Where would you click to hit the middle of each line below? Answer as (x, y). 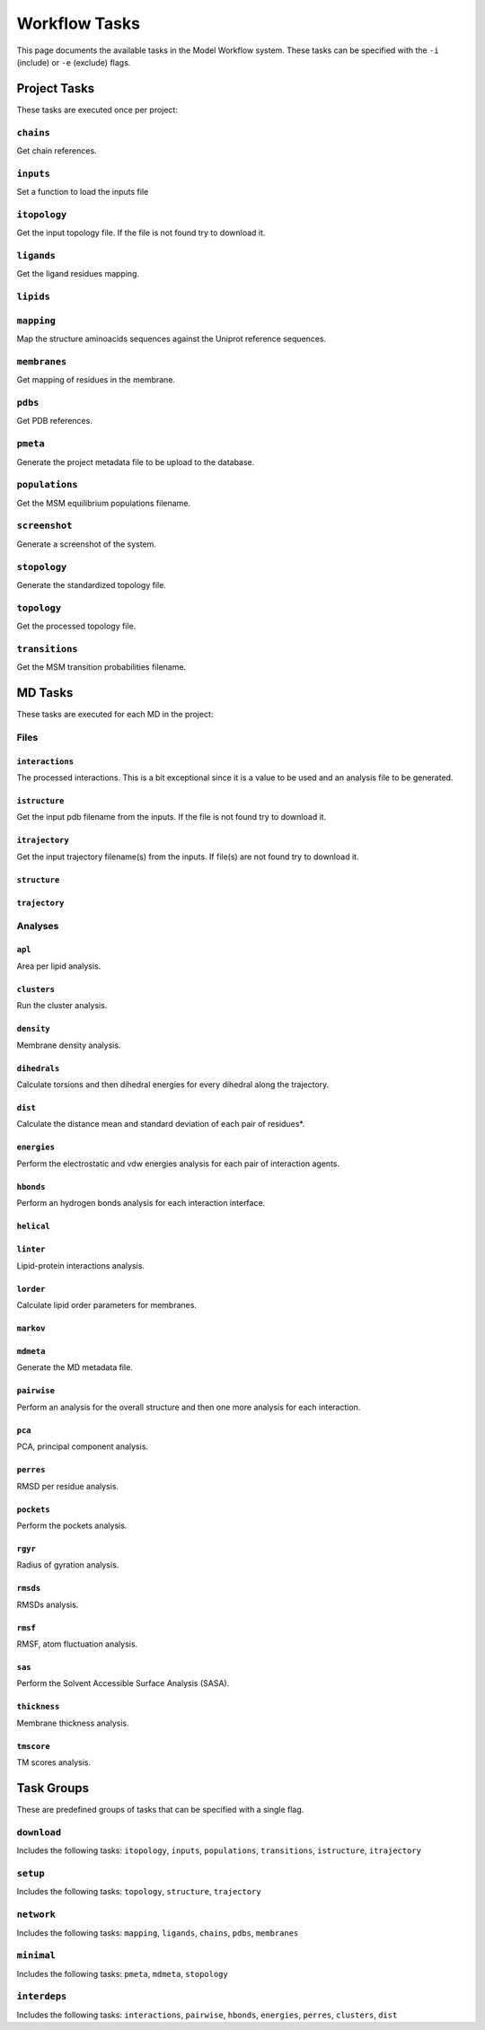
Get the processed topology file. (76, 626)
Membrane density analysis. (69, 1045)
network (36, 1915)
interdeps (42, 1996)
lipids (34, 297)
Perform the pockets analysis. (72, 1525)
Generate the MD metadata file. (75, 1367)
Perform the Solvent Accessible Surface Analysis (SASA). (123, 1683)
